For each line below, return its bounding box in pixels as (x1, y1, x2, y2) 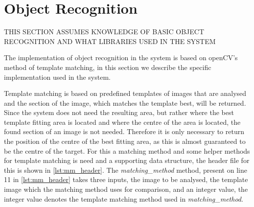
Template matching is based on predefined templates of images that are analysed (4, 88, 247, 98)
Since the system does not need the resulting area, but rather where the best (4, 107, 234, 117)
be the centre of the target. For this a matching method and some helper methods (4, 145, 250, 156)
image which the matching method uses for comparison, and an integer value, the (4, 184, 248, 194)
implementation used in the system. (4, 71, 111, 82)
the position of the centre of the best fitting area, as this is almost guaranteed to (4, 136, 246, 146)
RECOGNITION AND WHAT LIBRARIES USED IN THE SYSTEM (4, 36, 216, 46)
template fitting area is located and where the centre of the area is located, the (4, 116, 241, 127)
